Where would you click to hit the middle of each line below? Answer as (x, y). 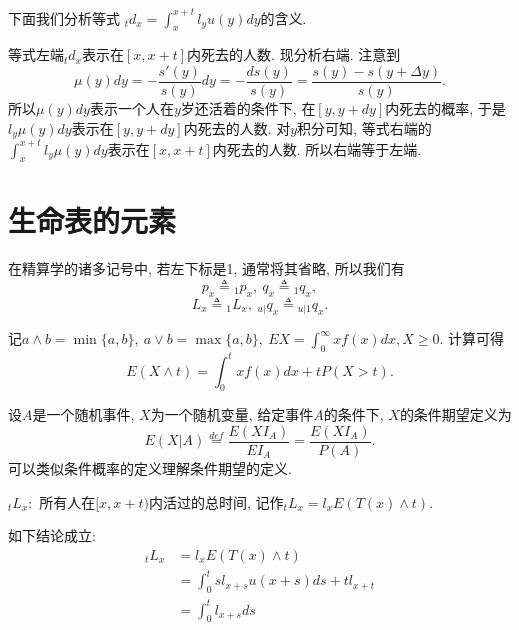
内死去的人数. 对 (237, 127)
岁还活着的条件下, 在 (248, 107)
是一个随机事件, (83, 414)
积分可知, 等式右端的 (364, 127)
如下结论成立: (52, 535)
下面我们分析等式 (64, 17)
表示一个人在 (131, 107)
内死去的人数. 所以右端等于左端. (317, 148)
